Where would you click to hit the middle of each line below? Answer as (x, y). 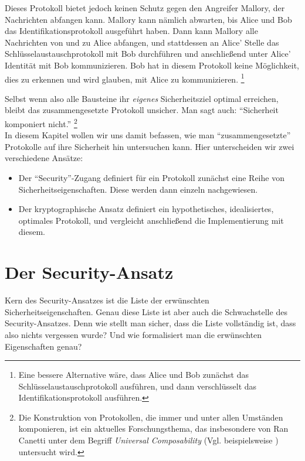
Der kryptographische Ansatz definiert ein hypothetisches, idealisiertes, (146, 209)
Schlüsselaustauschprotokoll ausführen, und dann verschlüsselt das (138, 386)
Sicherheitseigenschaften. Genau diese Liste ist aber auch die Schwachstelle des (146, 311)
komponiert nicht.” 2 (41, 123)
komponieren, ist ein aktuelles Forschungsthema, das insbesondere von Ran (153, 428)
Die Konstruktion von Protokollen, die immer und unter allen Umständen (151, 417)
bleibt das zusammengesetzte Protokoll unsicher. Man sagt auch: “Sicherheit (142, 110)
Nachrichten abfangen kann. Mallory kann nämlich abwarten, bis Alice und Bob (148, 19)
